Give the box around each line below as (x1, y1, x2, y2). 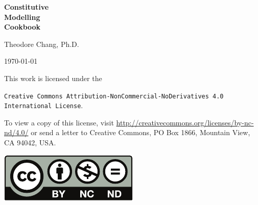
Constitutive (4, 2, 49, 12)
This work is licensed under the (4, 72, 102, 83)
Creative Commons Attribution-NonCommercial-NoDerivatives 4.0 (4, 92, 224, 100)
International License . (4, 100, 83, 111)
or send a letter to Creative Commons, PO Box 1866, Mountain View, (31, 127, 250, 138)
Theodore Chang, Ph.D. (4, 38, 79, 49)
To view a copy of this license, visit (4, 117, 114, 127)
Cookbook (4, 21, 41, 32)
